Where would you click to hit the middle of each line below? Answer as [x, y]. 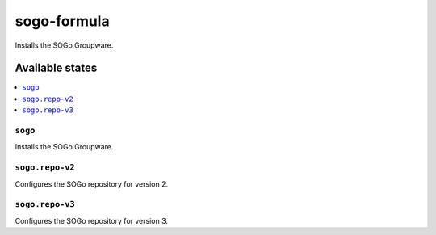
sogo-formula [62, 21]
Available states [56, 68]
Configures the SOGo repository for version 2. [92, 184]
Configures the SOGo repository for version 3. [92, 220]
